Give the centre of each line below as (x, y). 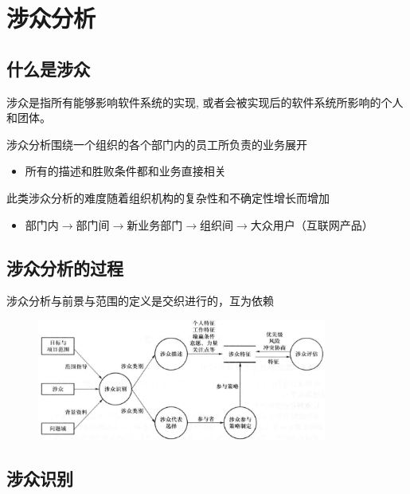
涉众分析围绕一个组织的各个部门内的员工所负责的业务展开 (157, 144)
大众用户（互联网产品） (312, 224)
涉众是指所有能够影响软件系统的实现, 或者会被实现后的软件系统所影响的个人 (205, 102)
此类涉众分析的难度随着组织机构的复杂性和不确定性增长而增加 (168, 197)
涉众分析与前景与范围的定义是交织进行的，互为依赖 (140, 301)
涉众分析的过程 (65, 267)
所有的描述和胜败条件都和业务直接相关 (125, 171)
